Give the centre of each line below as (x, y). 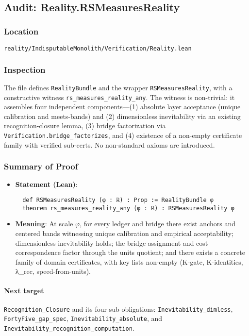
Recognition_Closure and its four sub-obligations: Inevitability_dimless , (118, 309)
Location (21, 31)
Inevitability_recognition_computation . (69, 328)
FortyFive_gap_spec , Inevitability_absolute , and (83, 318)
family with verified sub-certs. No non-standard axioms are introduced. (109, 144)
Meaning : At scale (44, 224)
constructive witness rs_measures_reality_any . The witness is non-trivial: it (119, 97)
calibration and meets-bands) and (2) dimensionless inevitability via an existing (122, 116)
